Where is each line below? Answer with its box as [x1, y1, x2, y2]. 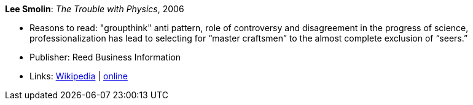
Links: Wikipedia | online [29, 71, 128, 81]
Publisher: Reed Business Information [29, 52, 181, 62]
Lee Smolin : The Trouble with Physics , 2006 [5, 4, 184, 14]
